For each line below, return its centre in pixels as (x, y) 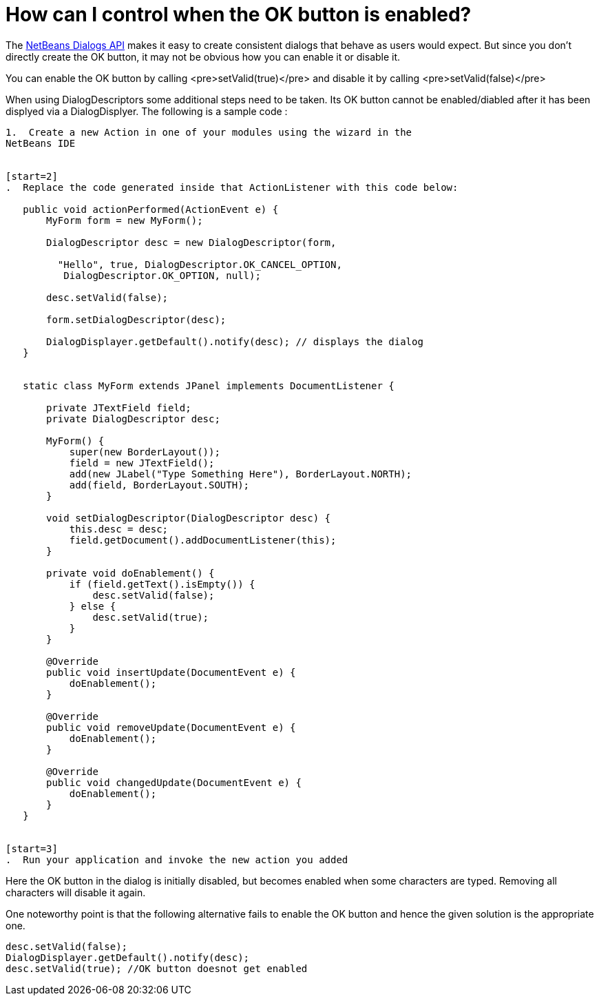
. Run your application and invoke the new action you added (177, 859)
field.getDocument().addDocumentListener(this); (203, 540)
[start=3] (32, 848)
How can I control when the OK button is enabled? (239, 14)
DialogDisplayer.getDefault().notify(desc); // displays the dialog (235, 341)
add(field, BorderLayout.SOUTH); (159, 485)
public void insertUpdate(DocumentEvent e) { (171, 672)
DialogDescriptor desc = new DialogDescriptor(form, (191, 242)
